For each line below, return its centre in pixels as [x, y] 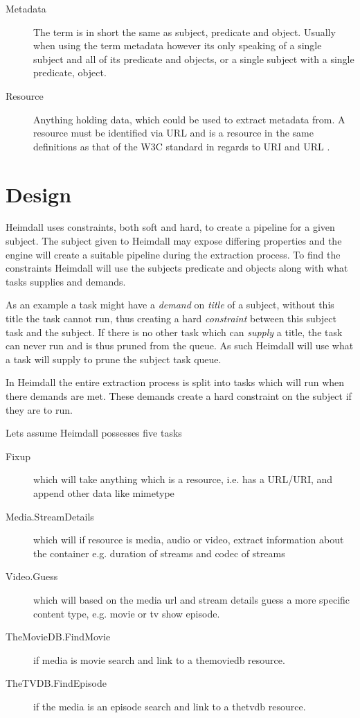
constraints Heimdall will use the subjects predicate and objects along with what [177, 268]
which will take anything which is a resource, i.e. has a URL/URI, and [183, 479]
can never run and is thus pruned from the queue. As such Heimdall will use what [180, 345]
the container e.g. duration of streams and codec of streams [159, 553]
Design [39, 194]
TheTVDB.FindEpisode [56, 683]
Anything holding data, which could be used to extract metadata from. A [189, 119]
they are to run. [39, 409]
